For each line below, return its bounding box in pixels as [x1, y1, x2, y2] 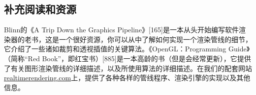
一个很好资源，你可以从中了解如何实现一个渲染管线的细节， [59, 34, 252, 44]
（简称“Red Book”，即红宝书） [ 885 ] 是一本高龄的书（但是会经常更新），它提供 [4, 53, 251, 63]
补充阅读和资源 [4, 1, 76, 17]
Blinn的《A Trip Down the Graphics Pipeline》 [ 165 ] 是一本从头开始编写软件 [4, 24, 239, 35]
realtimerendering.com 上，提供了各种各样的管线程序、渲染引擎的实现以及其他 [4, 72, 251, 83]
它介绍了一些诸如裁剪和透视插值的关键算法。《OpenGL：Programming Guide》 [4, 44, 250, 54]
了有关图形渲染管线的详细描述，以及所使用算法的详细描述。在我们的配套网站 [4, 63, 252, 73]
